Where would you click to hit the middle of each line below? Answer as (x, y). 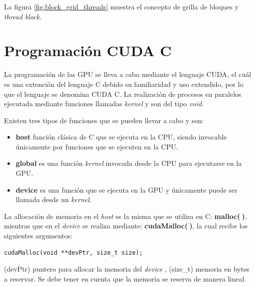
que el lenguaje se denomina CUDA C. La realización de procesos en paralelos (123, 94)
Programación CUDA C (88, 50)
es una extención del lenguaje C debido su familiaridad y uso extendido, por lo (124, 84)
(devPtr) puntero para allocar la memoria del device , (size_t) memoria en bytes (127, 269)
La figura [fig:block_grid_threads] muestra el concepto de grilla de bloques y (121, 6)
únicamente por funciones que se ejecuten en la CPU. (97, 146)
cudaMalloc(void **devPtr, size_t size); (74, 252)
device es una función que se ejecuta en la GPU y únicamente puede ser (127, 189)
